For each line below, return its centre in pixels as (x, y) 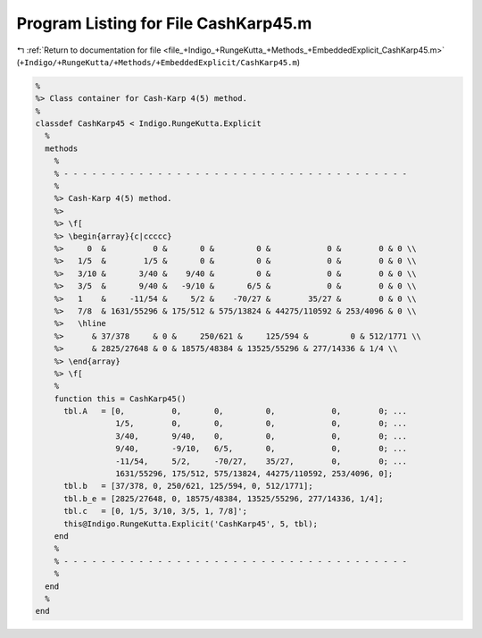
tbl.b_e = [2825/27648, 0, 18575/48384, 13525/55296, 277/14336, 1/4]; (224, 499)
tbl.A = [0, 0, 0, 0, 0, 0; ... (236, 411)
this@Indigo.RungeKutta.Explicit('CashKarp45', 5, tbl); (191, 524)
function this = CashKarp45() (120, 399)
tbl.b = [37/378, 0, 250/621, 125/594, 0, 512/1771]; (188, 486)
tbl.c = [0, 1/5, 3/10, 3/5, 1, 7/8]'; (155, 511)
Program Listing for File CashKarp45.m (164, 23)
